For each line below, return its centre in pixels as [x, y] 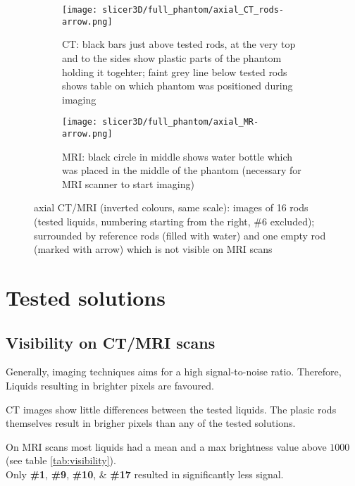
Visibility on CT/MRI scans [111, 342]
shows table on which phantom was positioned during [177, 86]
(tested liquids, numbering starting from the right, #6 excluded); [174, 221]
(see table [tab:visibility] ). [61, 460]
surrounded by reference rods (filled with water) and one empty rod [180, 235]
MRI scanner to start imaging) [128, 183]
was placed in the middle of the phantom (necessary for [182, 170]
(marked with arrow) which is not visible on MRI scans [153, 249]
